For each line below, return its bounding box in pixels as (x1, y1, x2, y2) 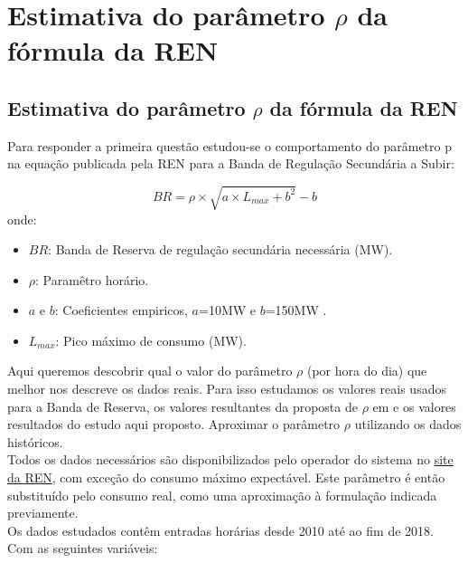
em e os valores (372, 396, 456, 415)
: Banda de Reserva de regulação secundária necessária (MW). (48, 240, 393, 259)
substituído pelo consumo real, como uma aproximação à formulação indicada (7, 485, 437, 504)
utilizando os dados (354, 415, 462, 434)
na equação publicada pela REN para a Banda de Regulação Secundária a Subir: (7, 154, 454, 173)
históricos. (7, 432, 63, 451)
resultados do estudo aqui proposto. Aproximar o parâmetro (7, 415, 341, 434)
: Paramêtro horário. (35, 270, 149, 289)
